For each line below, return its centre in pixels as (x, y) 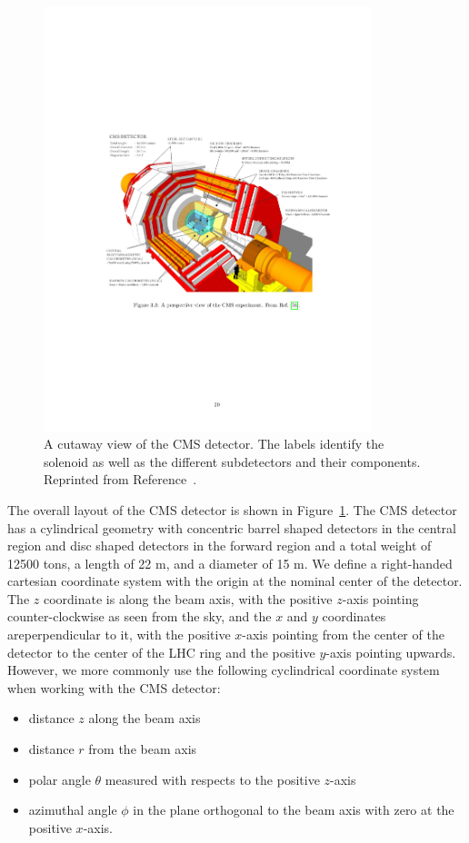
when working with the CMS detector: (114, 687)
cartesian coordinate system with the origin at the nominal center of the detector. (235, 581)
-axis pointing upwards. (391, 652)
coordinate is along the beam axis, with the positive (188, 598)
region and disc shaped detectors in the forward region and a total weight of (220, 545)
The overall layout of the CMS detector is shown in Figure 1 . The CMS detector (232, 509)
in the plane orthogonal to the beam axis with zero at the (294, 810)
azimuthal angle (73, 810)
